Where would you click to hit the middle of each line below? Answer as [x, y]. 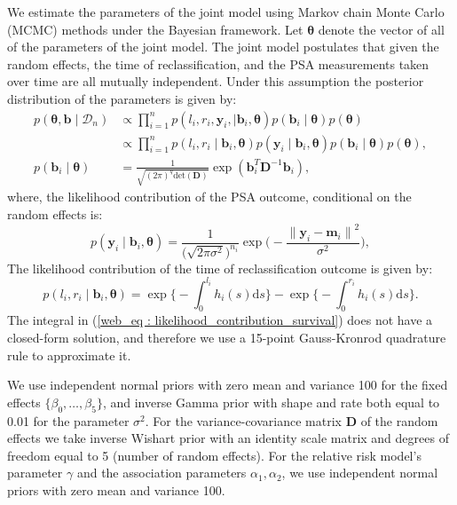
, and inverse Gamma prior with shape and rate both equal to [271, 402]
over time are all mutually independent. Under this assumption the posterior [216, 81]
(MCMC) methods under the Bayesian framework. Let [155, 29]
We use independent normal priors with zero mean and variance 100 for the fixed [228, 385]
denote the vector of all [381, 29]
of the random [399, 420]
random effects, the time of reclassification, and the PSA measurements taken [218, 63]
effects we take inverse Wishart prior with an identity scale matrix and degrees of [228, 438]
